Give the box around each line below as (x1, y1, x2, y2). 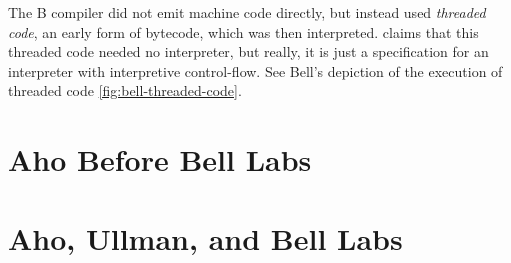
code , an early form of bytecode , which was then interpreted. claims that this (8, 21, 479, 42)
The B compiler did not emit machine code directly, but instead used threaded (8, 2, 486, 22)
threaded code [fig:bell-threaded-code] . (8, 80, 242, 101)
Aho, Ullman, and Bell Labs (8, 217, 403, 258)
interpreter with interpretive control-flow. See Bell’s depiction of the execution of (8, 60, 503, 81)
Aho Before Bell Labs (8, 139, 312, 180)
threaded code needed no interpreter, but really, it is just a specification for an (8, 41, 489, 62)
